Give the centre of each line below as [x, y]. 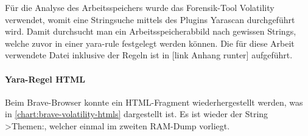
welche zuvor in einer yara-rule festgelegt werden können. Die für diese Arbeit [150, 43]
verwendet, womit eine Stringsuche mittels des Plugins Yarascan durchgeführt [150, 19]
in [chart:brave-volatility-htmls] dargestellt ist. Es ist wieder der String [137, 114]
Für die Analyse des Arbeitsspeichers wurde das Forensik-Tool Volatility [140, 7]
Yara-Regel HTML [45, 79]
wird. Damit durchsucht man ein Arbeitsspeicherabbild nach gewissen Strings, [151, 31]
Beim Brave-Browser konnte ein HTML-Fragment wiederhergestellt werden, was [154, 102]
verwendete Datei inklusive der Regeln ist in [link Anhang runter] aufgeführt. [149, 55]
